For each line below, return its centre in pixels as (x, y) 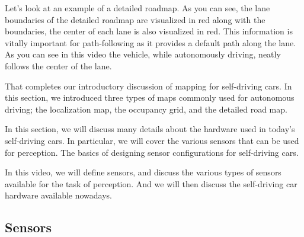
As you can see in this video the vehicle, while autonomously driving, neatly (143, 54)
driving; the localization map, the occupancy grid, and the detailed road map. (146, 109)
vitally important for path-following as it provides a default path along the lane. (151, 42)
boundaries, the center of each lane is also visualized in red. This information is (149, 31)
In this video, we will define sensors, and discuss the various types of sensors (143, 172)
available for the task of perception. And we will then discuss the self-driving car (151, 183)
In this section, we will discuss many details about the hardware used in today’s (150, 129)
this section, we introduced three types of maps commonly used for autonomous (150, 97)
